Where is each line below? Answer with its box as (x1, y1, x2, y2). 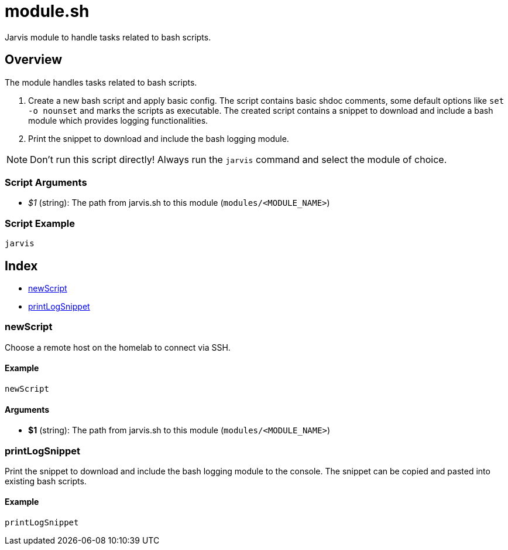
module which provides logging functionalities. (28, 115, 208, 125)
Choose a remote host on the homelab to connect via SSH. (5, 342, 231, 352)
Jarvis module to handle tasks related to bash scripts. (5, 32, 211, 42)
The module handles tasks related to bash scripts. (5, 77, 197, 87)
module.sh (5, 1, 90, 21)
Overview (5, 52, 63, 67)
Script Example (5, 217, 75, 229)
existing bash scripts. (5, 476, 87, 486)
